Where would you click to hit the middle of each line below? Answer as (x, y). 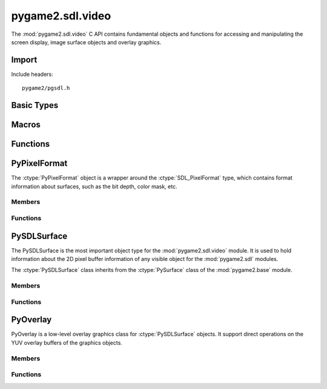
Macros (26, 125)
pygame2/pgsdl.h (46, 88)
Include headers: (32, 74)
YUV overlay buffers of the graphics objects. (67, 342)
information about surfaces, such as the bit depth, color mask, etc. (94, 186)
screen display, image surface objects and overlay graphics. (86, 42)
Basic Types (35, 105)
